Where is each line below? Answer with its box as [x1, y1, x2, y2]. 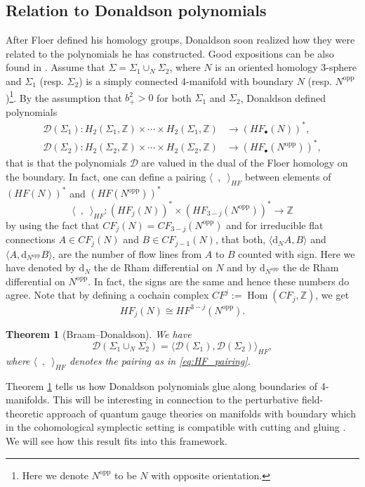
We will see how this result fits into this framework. [6, 433, 227, 448]
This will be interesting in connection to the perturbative [53, 392, 299, 407]
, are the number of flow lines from [52, 246, 202, 261]
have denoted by [6, 260, 76, 275]
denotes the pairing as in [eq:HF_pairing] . [69, 353, 251, 368]
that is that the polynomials [6, 155, 127, 170]
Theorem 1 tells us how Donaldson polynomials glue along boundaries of [6, 378, 318, 393]
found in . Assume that [6, 60, 105, 74]
